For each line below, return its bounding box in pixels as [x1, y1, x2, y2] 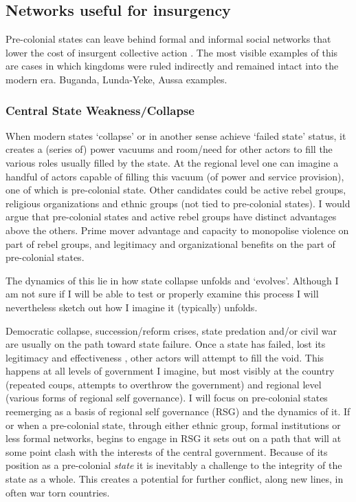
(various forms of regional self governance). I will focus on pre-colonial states [5, 390, 328, 405]
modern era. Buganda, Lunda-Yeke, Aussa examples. [5, 72, 227, 86]
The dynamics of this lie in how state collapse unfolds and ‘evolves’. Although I [5, 273, 339, 287]
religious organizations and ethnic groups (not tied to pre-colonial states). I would [5, 196, 351, 210]
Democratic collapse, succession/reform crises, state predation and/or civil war [5, 323, 337, 337]
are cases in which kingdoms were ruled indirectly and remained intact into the [5, 59, 339, 73]
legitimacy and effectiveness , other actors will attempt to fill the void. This [5, 350, 324, 364]
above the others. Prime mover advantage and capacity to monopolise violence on [5, 222, 349, 237]
